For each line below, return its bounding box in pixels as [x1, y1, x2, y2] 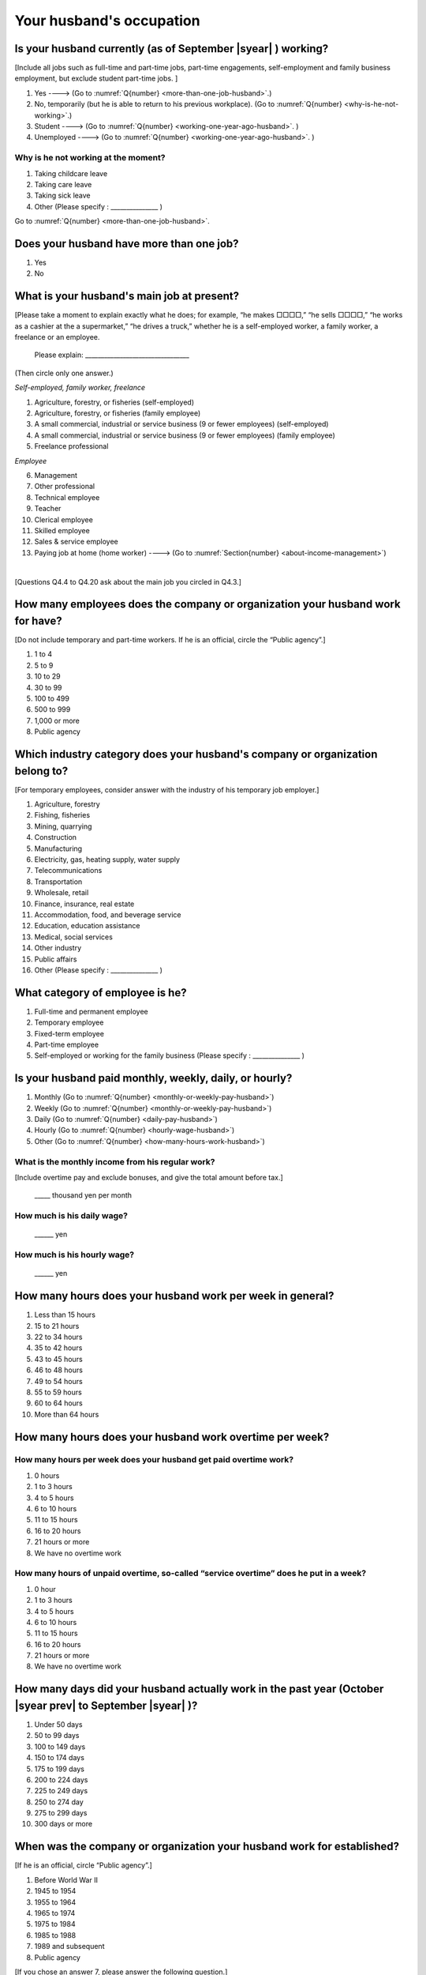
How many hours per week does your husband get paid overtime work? [14, 1454, 294, 1465]
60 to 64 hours [34, 1398, 83, 1408]
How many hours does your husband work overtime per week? [14, 1430, 330, 1443]
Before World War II [34, 1875, 99, 1884]
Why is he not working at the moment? [14, 152, 166, 164]
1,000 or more [34, 716, 80, 725]
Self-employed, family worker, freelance [14, 383, 146, 393]
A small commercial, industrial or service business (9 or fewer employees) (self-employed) [34, 419, 329, 429]
